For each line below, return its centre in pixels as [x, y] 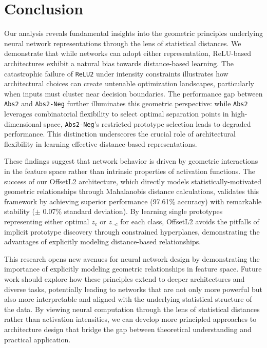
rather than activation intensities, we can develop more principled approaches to [130, 319]
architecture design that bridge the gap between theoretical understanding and [128, 329]
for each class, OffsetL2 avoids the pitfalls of [190, 221]
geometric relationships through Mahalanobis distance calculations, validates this [132, 191]
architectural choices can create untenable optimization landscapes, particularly [129, 83]
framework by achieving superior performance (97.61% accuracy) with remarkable [133, 201]
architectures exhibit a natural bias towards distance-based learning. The [119, 63]
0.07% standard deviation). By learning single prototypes [133, 211]
